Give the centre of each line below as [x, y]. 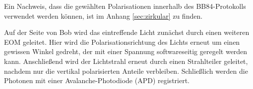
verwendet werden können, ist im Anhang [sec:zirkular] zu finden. [103, 15]
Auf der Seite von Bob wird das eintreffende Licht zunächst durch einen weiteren [127, 32]
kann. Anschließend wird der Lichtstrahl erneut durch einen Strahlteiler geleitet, [126, 61]
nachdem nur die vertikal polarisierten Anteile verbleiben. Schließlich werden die [126, 71]
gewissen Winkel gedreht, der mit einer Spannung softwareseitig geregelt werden [126, 51]
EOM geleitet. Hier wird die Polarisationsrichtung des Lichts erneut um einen [122, 42]
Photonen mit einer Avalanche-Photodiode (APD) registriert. [97, 80]
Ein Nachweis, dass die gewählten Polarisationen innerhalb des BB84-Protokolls [125, 6]
